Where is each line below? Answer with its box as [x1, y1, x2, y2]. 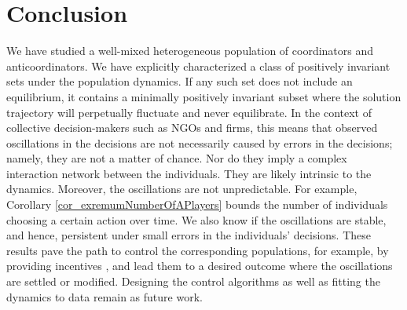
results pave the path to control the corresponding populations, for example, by [6, 242, 389, 258]
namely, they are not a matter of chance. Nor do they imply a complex [6, 150, 347, 166]
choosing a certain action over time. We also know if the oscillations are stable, [6, 211, 387, 228]
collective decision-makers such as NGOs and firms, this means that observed [6, 119, 378, 136]
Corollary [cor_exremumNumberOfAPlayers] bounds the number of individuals [6, 196, 388, 213]
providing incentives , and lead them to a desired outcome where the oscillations [6, 257, 393, 274]
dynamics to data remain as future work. [6, 288, 203, 305]
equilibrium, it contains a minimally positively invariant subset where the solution [6, 88, 401, 104]
